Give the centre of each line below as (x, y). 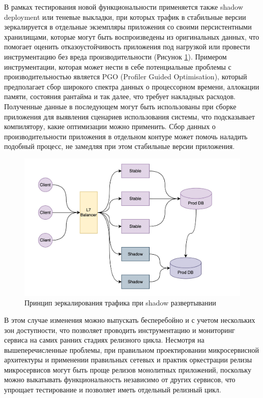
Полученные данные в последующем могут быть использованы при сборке (120, 106)
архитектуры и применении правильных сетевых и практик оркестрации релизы (128, 360)
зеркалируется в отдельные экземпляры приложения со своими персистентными (128, 27)
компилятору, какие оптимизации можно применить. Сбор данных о (110, 126)
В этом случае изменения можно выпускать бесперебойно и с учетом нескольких (130, 319)
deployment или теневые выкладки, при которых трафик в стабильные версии (125, 17)
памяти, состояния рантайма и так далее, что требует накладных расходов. (120, 96)
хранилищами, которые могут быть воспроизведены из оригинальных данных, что (132, 36)
